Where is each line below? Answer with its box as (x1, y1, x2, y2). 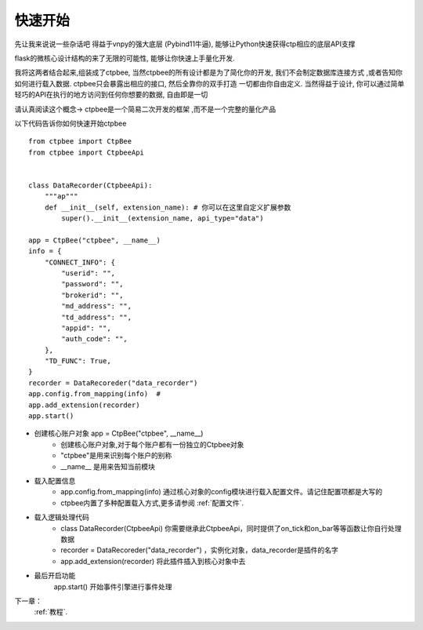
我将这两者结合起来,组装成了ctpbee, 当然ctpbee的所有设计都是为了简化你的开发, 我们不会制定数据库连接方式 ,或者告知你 (14, 67, 403, 78)
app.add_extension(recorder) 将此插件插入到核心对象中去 (60, 556, 246, 566)
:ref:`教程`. (34, 607, 68, 617)
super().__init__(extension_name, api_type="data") (61, 214, 264, 223)
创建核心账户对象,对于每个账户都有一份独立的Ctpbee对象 (60, 439, 244, 449)
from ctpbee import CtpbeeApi (28, 147, 145, 157)
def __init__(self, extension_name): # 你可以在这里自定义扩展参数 (44, 202, 291, 212)
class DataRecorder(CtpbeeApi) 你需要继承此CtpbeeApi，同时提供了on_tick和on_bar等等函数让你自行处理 (60, 523, 402, 533)
